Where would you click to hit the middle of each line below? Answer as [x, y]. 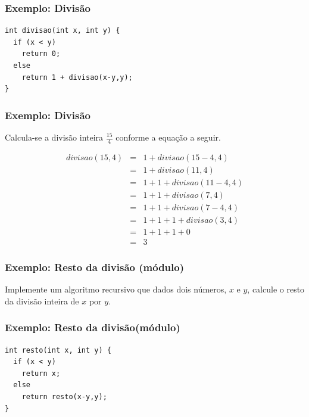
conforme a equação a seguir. [168, 137]
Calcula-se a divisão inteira [54, 137]
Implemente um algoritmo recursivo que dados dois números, [116, 289]
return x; [41, 373]
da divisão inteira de [42, 301]
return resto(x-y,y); [64, 397]
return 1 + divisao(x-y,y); [77, 77]
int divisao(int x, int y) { [63, 31]
